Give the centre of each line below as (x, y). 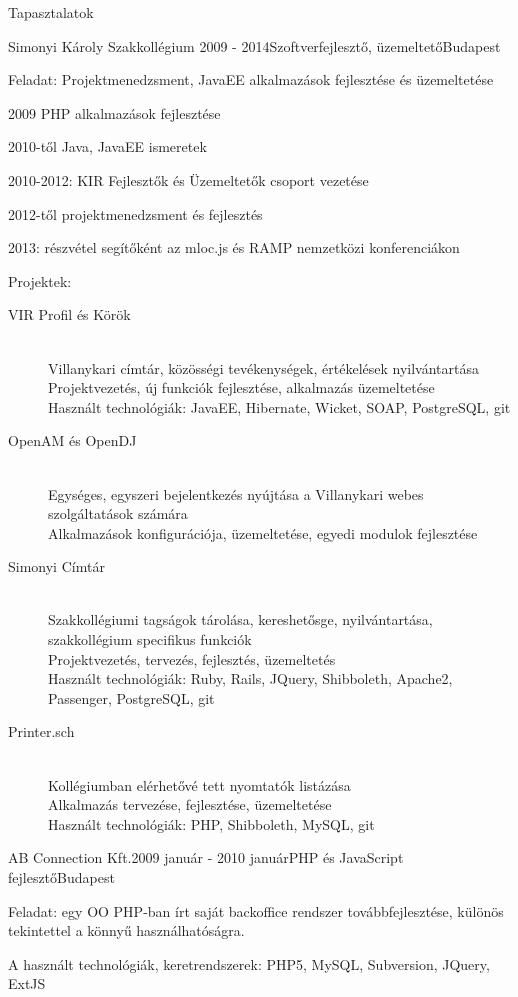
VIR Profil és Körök (69, 314)
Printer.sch (41, 731)
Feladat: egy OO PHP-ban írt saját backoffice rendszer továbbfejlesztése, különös (256, 910)
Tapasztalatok (51, 12)
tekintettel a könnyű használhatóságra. (126, 930)
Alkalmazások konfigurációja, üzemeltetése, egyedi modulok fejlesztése (263, 532)
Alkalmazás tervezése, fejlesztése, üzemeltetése (190, 804)
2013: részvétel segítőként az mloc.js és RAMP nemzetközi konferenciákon (234, 247)
